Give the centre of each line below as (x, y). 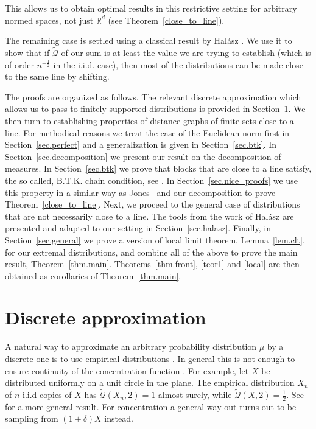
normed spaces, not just (49, 20)
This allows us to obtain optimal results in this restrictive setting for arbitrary (151, 8)
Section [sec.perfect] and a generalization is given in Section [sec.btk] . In (141, 145)
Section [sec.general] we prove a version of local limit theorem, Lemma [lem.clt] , (155, 239)
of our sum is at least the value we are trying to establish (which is (186, 52)
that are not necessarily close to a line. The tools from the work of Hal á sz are (149, 216)
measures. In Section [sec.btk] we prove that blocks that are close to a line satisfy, (158, 168)
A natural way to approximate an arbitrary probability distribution (131, 347)
